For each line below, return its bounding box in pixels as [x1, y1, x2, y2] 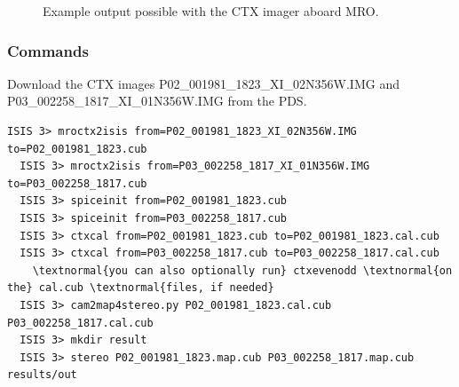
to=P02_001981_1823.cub [7, 142, 147, 155]
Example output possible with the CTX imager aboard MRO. [43, 2, 379, 20]
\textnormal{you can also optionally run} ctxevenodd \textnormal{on [32, 264, 453, 277]
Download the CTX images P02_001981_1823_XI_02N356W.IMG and [7, 74, 400, 92]
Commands [7, 39, 89, 61]
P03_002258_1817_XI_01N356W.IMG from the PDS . [7, 91, 307, 110]
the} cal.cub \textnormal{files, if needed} [7, 281, 274, 295]
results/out [7, 368, 77, 382]
